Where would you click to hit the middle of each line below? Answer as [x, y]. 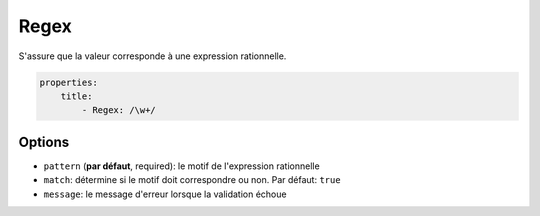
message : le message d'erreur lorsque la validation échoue [165, 194]
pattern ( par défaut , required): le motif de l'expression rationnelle [181, 166]
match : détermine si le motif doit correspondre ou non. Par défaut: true [192, 180]
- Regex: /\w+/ [119, 110]
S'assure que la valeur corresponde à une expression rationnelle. [152, 56]
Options [44, 141]
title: [76, 96]
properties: [69, 82]
